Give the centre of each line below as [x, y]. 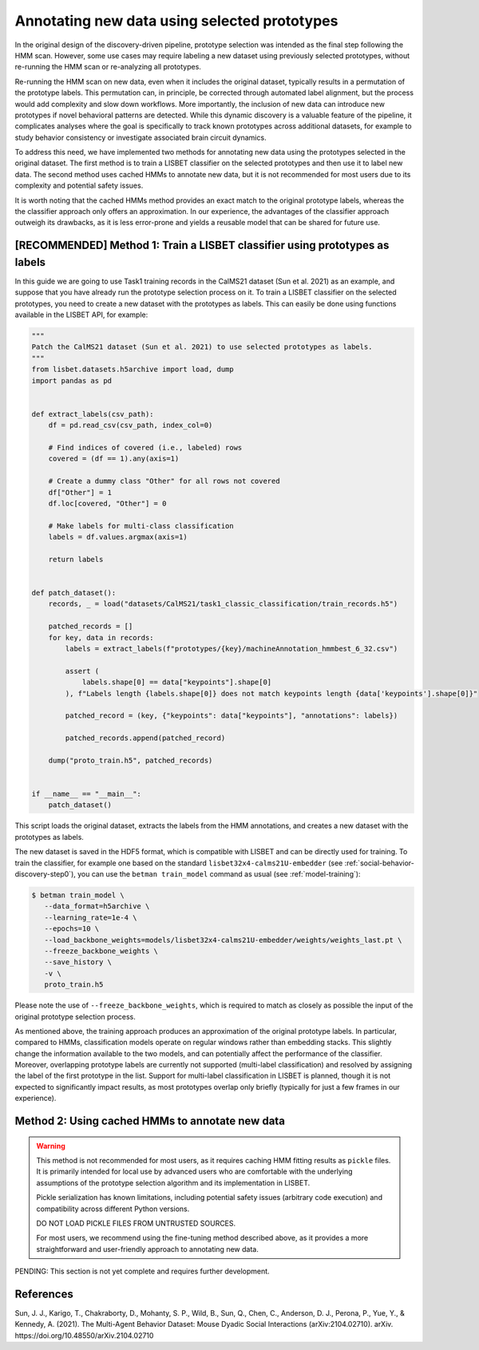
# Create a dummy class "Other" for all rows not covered [164, 481]
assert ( [82, 671]
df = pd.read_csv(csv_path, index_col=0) [131, 426]
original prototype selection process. [75, 1016]
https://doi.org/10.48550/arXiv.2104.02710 [84, 1335]
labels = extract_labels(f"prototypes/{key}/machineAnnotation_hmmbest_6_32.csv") [232, 649]
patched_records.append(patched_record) [145, 738]
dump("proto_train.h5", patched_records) [131, 760]
